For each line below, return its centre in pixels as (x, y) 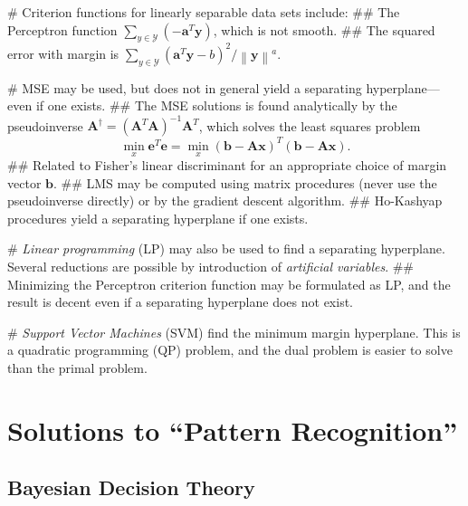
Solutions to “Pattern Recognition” (233, 430)
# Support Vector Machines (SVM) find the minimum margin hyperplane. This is (234, 332)
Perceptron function (62, 29)
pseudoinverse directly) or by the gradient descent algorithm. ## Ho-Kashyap (225, 200)
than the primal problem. (77, 368)
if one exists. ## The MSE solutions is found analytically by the (216, 105)
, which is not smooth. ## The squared (324, 29)
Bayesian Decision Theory (131, 487)
